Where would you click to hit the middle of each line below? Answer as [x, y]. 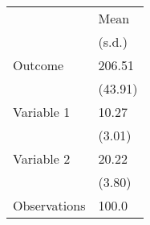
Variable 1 [42, 112]
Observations [49, 205]
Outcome [39, 65]
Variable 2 [42, 158]
